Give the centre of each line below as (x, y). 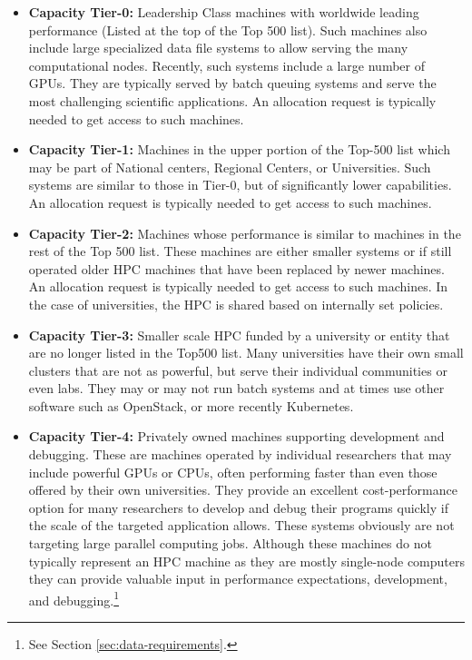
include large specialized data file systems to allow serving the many (218, 48)
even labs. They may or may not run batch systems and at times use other (236, 388)
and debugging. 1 (74, 598)
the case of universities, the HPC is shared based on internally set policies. (236, 304)
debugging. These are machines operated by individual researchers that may (240, 454)
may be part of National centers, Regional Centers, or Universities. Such (230, 167)
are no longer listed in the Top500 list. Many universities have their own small (246, 353)
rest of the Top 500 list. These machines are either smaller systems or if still (240, 251)
